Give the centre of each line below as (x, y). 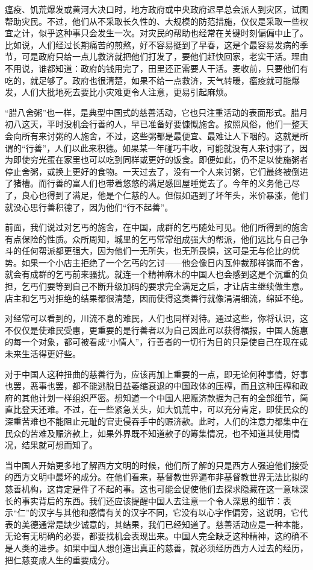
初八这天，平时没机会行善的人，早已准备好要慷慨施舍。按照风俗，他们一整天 (156, 124)
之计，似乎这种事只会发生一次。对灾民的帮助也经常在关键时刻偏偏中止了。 (160, 33)
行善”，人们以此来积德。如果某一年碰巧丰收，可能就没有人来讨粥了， (163, 147)
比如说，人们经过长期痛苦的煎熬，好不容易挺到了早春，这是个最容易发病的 (152, 44)
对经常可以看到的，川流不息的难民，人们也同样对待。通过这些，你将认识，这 (156, 318)
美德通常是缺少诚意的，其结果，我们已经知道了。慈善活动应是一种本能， (165, 524)
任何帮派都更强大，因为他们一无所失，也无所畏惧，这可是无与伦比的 (156, 251)
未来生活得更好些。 (43, 354)
